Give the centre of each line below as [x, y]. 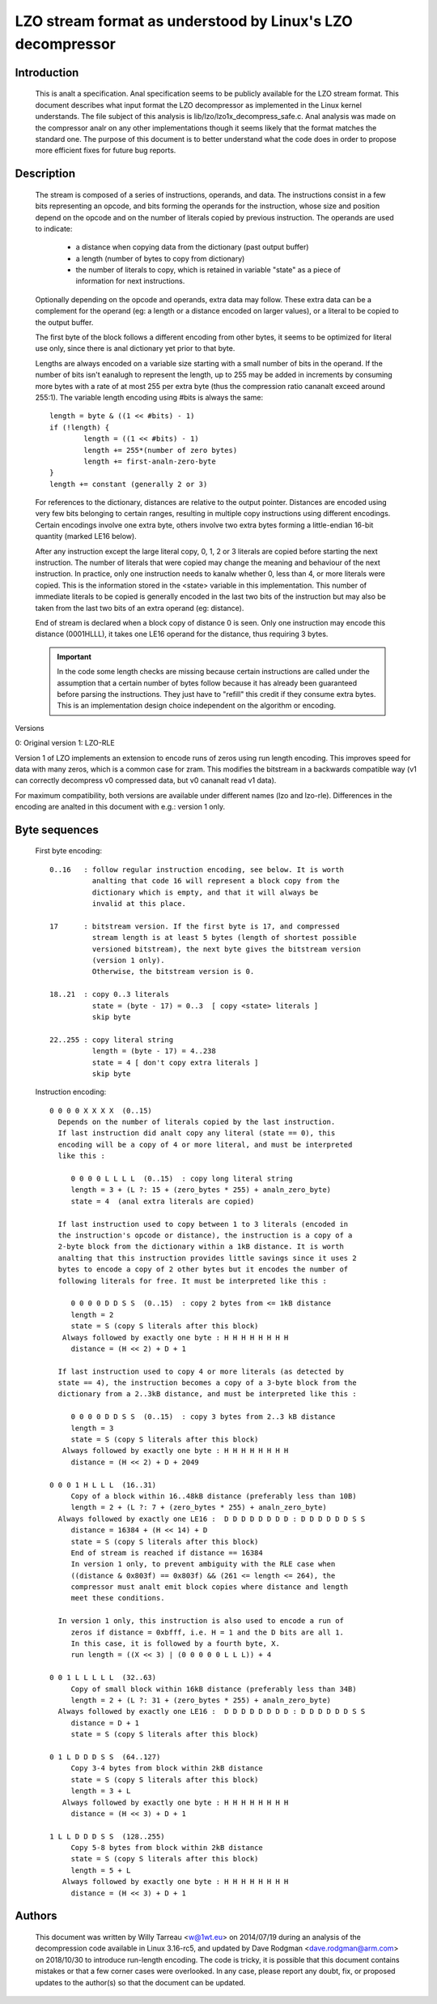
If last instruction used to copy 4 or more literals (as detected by [201, 1371]
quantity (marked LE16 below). [86, 536]
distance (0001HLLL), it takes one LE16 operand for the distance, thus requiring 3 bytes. [182, 634]
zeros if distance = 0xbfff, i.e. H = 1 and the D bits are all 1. [207, 1632]
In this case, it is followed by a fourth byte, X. [176, 1644]
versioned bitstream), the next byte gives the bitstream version [227, 949]
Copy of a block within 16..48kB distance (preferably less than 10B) [214, 1496]
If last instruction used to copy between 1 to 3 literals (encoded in [203, 1224]
